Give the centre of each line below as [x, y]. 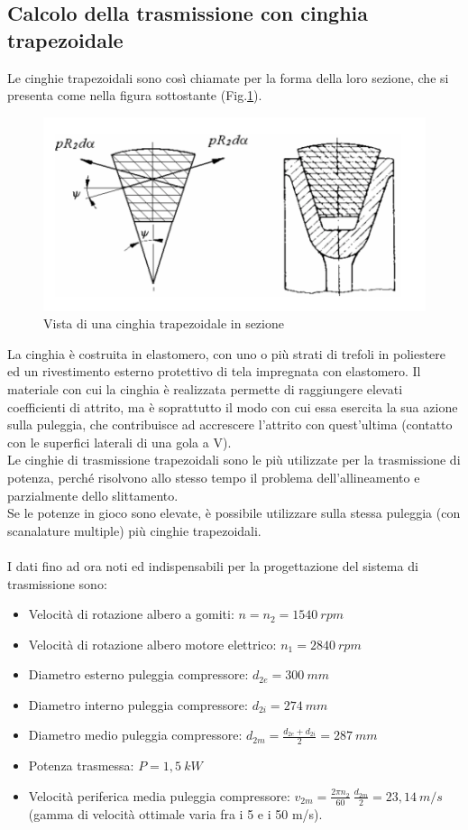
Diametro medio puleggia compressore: [135, 735]
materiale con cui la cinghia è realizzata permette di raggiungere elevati [205, 388]
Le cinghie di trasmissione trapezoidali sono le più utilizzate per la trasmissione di [234, 460]
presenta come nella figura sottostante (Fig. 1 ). [135, 95]
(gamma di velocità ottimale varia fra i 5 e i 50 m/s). [175, 813]
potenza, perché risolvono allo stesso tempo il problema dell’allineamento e [214, 477]
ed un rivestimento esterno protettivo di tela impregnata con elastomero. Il [214, 371]
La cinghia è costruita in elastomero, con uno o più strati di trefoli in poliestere [227, 353]
